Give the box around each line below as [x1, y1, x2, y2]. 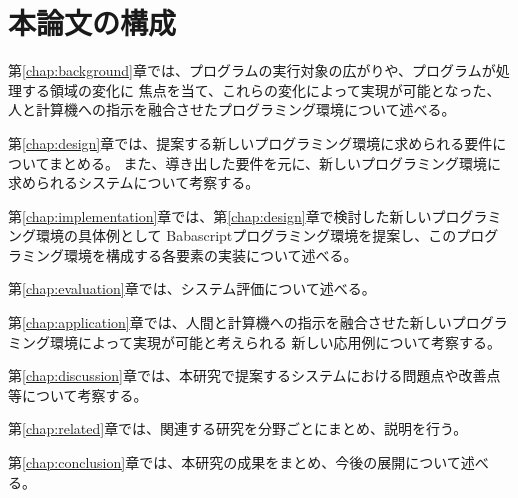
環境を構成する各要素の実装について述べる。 [63, 244, 358, 265]
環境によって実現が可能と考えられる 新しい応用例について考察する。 [49, 331, 502, 352]
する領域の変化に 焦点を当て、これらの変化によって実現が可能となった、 [21, 79, 501, 100]
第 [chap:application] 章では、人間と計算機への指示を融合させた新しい [8, 312, 452, 333]
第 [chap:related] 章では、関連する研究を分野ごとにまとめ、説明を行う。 [8, 418, 468, 439]
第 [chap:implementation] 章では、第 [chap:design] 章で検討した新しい [8, 205, 432, 226]
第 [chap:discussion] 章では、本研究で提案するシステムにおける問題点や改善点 [8, 365, 501, 386]
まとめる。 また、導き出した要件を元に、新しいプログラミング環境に [48, 152, 502, 173]
